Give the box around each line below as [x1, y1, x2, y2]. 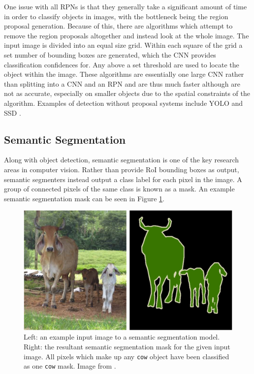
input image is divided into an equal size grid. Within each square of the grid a [4, 40, 243, 50]
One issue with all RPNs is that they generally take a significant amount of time [4, 1, 247, 11]
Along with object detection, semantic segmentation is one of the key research [4, 155, 239, 165]
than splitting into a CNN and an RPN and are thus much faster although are [4, 78, 240, 89]
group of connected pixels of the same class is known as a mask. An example [4, 184, 235, 194]
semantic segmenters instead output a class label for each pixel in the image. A [4, 174, 242, 184]
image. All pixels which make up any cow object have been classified [24, 351, 229, 361]
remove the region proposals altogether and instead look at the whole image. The [4, 30, 249, 40]
